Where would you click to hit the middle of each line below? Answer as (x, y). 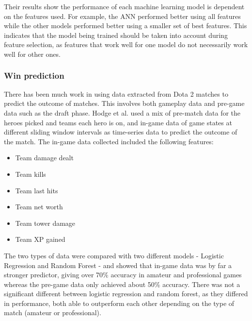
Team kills (31, 174)
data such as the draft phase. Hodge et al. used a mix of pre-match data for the (122, 112)
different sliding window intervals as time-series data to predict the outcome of (121, 132)
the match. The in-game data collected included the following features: (109, 141)
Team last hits (37, 190)
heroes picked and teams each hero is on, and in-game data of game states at (118, 122)
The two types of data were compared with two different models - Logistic (114, 255)
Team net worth (39, 207)
